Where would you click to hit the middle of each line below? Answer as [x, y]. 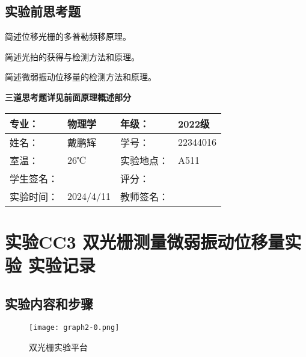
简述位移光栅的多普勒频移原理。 [68, 36]
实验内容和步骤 [49, 303]
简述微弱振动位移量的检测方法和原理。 [81, 77]
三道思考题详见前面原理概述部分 [68, 97]
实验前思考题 [43, 11]
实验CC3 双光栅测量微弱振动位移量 [145, 241]
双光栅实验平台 [58, 347]
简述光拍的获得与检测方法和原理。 [72, 56]
